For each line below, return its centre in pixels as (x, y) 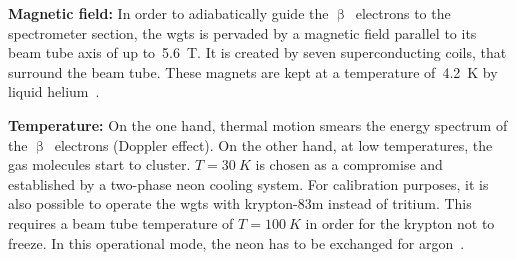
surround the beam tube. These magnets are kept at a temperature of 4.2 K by (253, 71)
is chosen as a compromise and (349, 164)
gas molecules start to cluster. (99, 164)
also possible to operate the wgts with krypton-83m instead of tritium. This (240, 203)
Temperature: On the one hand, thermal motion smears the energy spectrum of (258, 124)
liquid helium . (54, 91)
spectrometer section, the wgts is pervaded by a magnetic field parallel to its (242, 32)
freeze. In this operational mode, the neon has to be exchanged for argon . (236, 242)
